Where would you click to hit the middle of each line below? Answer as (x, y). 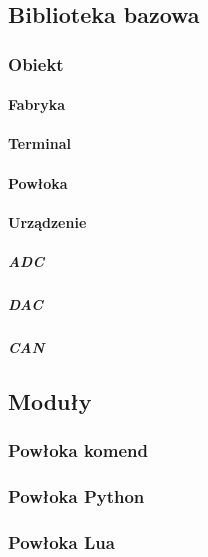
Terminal (39, 143)
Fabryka (37, 104)
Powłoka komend (78, 450)
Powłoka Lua (61, 541)
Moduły (50, 400)
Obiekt (36, 63)
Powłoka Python (76, 496)
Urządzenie (47, 221)
